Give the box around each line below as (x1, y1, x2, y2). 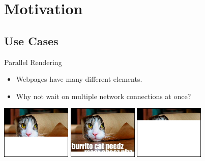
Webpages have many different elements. (16, 74, 142, 84)
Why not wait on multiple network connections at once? (16, 90, 191, 101)
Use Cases (4, 33, 58, 48)
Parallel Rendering (4, 56, 62, 67)
